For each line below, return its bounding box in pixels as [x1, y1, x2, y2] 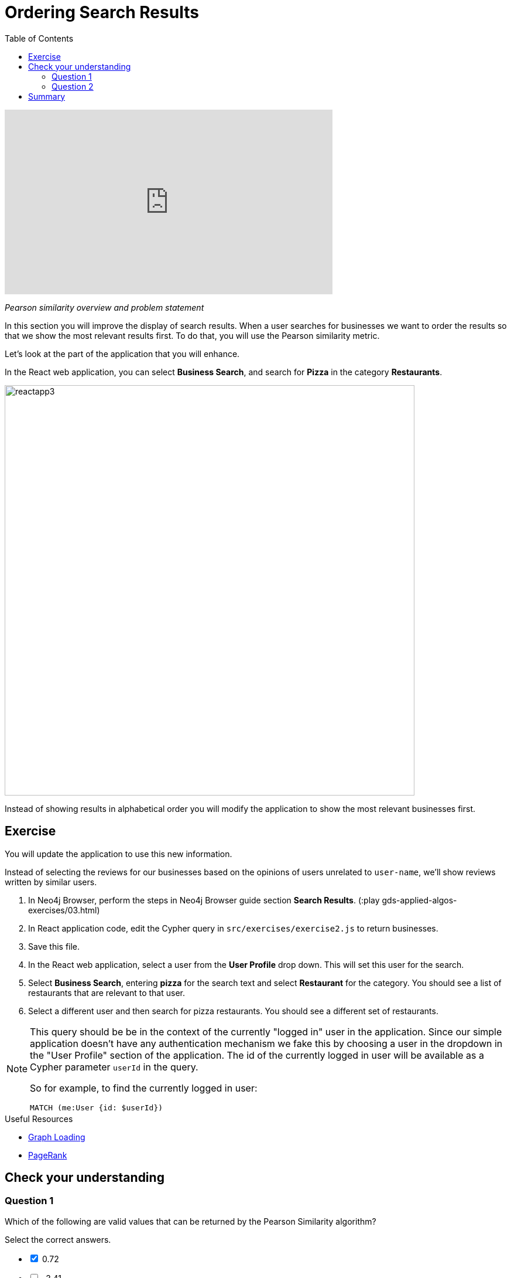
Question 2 [52, 81, 94, 91]
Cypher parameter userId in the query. [30, 1061, 198, 1073]
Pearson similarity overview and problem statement [5, 302, 204, 312]
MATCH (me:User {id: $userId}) [30, 1103, 163, 1112]
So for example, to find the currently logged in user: [30, 1082, 258, 1094]
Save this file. [28, 941, 80, 951]
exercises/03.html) [28, 905, 100, 915]
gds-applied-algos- [382, 895, 457, 905]
